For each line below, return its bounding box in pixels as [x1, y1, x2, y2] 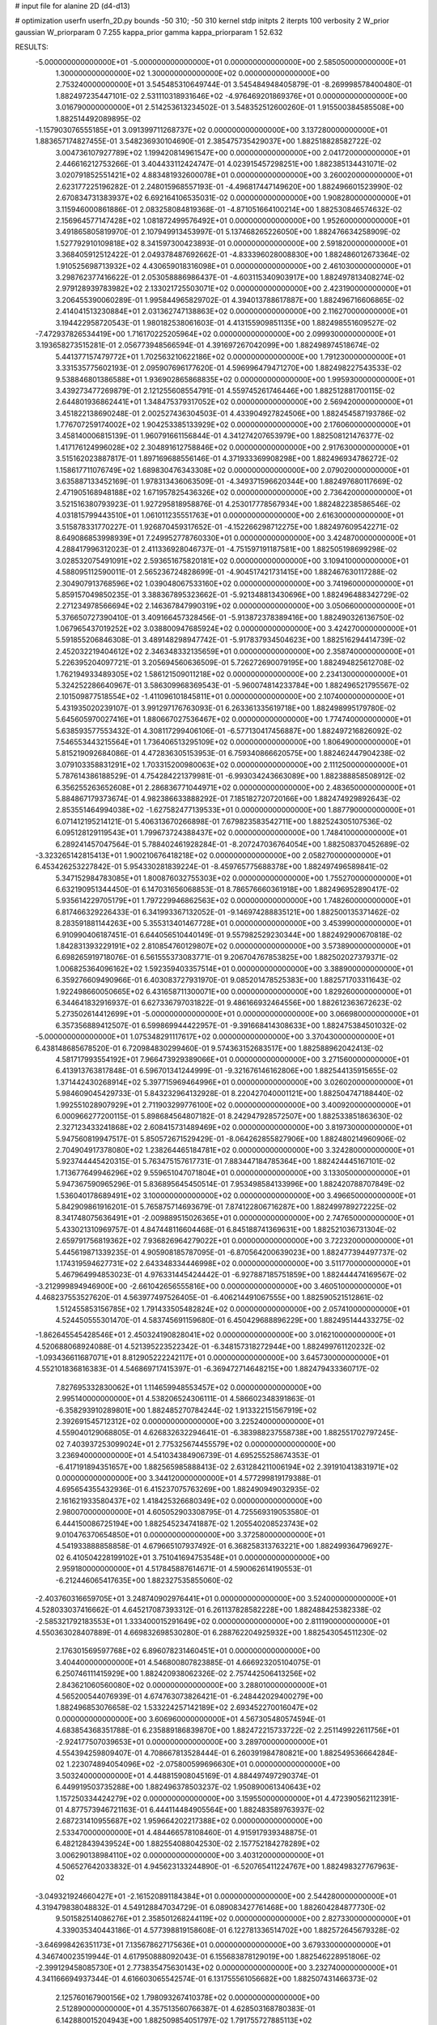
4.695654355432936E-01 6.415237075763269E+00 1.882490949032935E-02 [55, 1485, 320, 1494]
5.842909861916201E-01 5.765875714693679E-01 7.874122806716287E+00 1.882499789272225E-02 [55, 1202, 397, 1212]
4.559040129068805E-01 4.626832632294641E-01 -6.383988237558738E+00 [55, 1428, 323, 1438]
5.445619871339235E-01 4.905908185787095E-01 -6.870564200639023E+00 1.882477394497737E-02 [55, 1247, 408, 1257]
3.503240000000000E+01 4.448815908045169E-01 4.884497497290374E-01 [55, 1771, 319, 1780]
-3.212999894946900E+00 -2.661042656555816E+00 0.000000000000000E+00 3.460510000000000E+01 [35, 1281, 402, 1291]
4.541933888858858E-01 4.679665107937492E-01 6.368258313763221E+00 [55, 1541, 315, 1551]
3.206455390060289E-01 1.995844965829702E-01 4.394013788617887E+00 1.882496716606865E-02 [55, 295, 405, 305]
